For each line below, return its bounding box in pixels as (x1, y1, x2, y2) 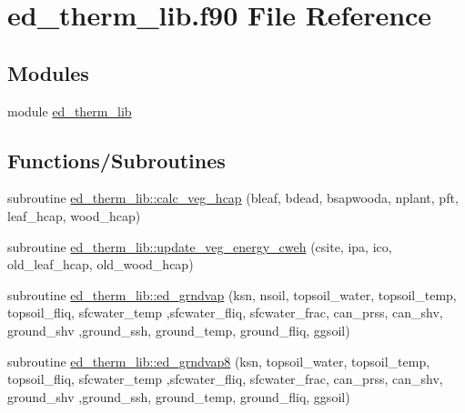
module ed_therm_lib (7, 101, 132, 120)
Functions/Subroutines (7, 146, 226, 174)
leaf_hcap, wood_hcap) (7, 206, 141, 225)
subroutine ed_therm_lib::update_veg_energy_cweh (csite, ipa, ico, (7, 237, 392, 256)
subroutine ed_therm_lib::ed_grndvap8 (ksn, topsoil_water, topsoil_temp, (7, 351, 430, 370)
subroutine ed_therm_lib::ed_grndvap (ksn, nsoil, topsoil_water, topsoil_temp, (7, 285, 457, 304)
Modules (7, 58, 89, 86)
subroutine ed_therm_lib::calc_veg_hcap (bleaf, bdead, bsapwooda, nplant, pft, (7, 188, 459, 207)
